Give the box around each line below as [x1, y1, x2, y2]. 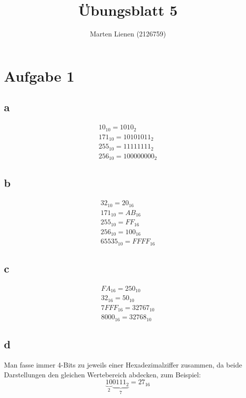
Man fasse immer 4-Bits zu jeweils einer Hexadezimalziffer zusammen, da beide [4, 360, 242, 370]
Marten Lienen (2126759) [90, 29, 166, 39]
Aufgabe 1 [4, 65, 75, 86]
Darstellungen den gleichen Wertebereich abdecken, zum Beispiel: [4, 369, 201, 379]
